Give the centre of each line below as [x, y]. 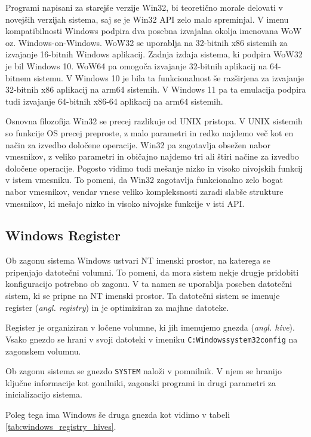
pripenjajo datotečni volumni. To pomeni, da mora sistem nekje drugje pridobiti [152, 272]
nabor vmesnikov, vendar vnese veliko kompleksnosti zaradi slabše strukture [144, 191]
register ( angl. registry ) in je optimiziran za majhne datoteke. [117, 307]
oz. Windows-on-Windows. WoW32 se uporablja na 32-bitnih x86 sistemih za [147, 42]
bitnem [18, 77]
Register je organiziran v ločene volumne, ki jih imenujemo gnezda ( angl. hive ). [150, 327]
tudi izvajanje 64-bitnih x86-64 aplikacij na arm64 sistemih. [114, 101]
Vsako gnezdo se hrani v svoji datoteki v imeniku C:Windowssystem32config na [152, 339]
